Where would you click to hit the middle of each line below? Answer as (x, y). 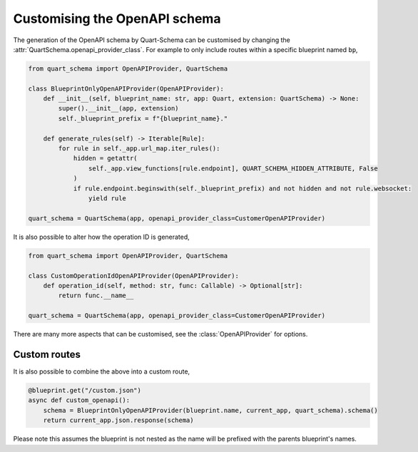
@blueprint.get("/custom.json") (85, 390)
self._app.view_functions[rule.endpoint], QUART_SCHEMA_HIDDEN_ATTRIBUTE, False (233, 168)
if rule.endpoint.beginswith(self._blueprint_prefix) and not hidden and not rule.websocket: (243, 188)
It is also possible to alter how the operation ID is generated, (102, 237)
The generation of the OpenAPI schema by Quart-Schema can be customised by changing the (152, 40)
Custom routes (47, 354)
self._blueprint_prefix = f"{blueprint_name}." (143, 118)
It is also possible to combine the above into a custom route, (102, 371)
